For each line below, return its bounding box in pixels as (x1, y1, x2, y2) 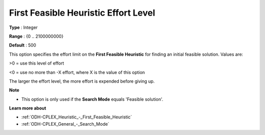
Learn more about (9, 105, 47, 111)
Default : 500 (9, 42, 36, 48)
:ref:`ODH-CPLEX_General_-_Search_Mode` (21, 121, 109, 127)
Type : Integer (9, 24, 38, 30)
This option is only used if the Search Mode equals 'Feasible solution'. (21, 96, 163, 102)
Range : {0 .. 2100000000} (9, 33, 64, 39)
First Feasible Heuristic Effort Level (9, 7, 156, 18)
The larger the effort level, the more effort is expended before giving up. (9, 78, 155, 84)
